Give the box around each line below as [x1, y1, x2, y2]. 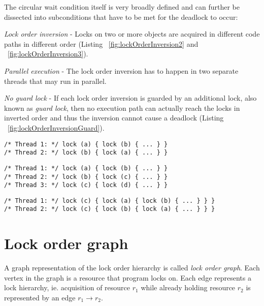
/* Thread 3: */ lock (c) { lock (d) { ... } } [4, 181, 168, 189]
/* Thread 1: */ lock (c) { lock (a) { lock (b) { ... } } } [4, 197, 215, 204]
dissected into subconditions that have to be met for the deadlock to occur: [4, 11, 238, 22]
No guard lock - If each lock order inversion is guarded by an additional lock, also [4, 93, 257, 103]
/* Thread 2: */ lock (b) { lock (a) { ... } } [4, 149, 168, 157]
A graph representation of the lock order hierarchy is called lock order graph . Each [4, 262, 260, 273]
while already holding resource [141, 282, 236, 293]
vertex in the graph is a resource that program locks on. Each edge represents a [4, 272, 251, 283]
